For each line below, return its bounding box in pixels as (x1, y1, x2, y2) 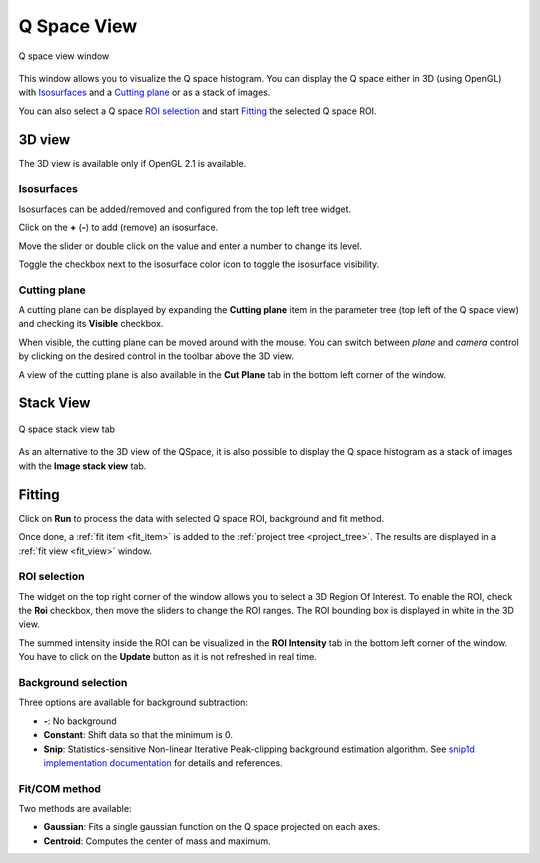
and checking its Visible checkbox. (18, 318, 164, 330)
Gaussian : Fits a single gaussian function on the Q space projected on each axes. (43, 821, 380, 833)
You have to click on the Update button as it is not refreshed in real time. (18, 651, 317, 663)
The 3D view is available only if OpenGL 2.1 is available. (18, 157, 247, 169)
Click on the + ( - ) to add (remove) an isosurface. (18, 221, 219, 234)
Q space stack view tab (18, 423, 115, 435)
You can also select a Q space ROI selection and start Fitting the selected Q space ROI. (18, 105, 377, 117)
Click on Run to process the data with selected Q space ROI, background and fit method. (18, 512, 385, 524)
